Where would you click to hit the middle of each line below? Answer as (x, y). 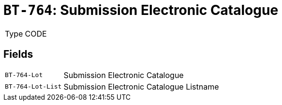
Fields (18, 54)
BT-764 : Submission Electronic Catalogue (141, 10)
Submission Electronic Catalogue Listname (141, 86)
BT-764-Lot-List (33, 87)
